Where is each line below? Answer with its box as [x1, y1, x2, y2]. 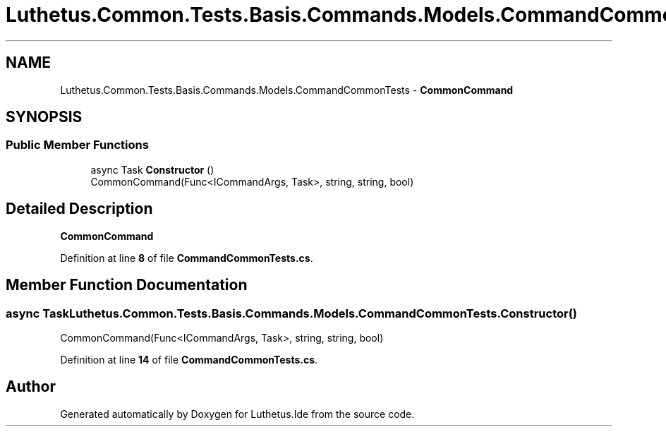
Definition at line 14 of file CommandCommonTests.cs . [60, 353, 318, 366]
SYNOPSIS [6, 108, 83, 126]
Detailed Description [6, 200, 153, 218]
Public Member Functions [6, 138, 149, 152]
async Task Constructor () [90, 163, 214, 176]
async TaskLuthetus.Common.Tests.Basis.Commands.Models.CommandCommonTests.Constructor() [6, 306, 577, 320]
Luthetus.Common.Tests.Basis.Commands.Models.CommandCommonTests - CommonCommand [60, 83, 514, 96]
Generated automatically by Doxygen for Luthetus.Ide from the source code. [60, 407, 415, 420]
